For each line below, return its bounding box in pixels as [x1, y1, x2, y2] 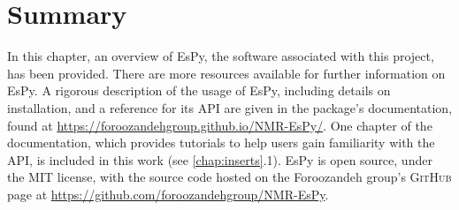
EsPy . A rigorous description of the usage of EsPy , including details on [7, 81, 391, 100]
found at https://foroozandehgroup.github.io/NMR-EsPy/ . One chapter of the [7, 116, 432, 134]
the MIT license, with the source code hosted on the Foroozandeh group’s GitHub [7, 168, 452, 186]
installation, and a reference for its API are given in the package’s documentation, [7, 98, 453, 116]
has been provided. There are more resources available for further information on [7, 64, 446, 82]
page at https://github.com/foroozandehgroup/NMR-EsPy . [7, 184, 329, 203]
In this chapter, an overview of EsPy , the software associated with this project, [7, 47, 434, 65]
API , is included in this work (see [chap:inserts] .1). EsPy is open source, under [7, 150, 432, 169]
